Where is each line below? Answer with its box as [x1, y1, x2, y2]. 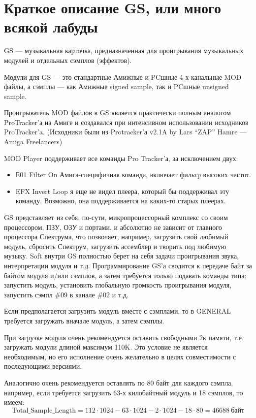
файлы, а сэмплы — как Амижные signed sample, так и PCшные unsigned [4, 81, 229, 92]
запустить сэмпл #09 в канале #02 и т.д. [4, 289, 128, 299]
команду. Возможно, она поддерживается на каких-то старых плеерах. [15, 195, 226, 206]
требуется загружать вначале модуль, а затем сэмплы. [4, 315, 164, 325]
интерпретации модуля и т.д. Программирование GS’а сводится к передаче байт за [4, 260, 252, 270]
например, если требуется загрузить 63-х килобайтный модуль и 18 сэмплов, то [4, 387, 243, 397]
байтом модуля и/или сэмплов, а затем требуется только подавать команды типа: [4, 270, 247, 280]
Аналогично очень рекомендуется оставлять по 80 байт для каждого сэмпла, [4, 377, 233, 387]
